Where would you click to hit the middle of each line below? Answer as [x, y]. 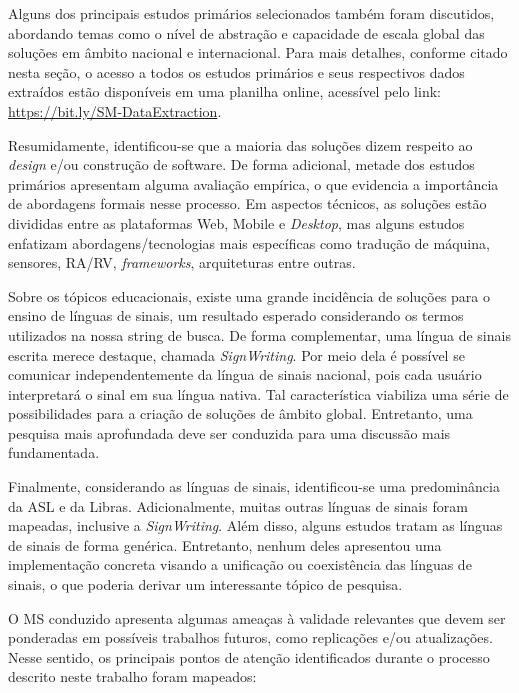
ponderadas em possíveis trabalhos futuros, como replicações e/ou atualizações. [250, 637]
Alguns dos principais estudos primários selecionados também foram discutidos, [251, 13]
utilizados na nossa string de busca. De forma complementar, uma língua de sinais [259, 334]
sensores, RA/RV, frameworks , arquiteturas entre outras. [182, 262]
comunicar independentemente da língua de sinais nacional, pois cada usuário [245, 374]
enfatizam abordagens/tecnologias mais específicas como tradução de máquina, [249, 242]
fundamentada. [54, 452]
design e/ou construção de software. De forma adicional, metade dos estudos [241, 164]
